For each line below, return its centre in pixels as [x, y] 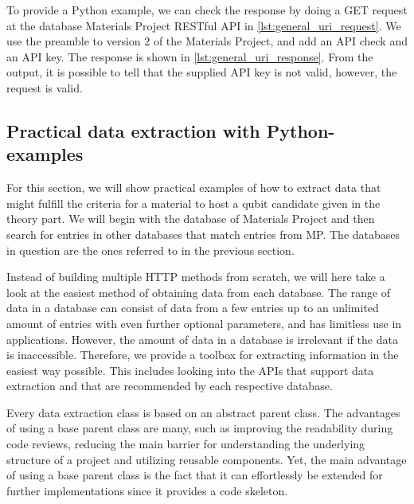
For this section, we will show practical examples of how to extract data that [194, 188]
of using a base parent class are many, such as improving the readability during [200, 428]
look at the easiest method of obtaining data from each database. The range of [199, 292]
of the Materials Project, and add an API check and [280, 41]
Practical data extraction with [133, 130]
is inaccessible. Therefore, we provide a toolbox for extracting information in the [203, 355]
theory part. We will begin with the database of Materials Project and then [191, 219]
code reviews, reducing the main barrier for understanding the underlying [186, 444]
